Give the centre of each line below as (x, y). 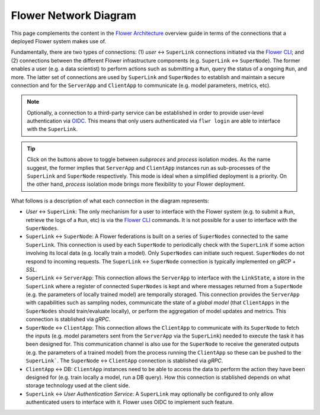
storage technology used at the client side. (78, 385)
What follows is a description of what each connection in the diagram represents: (110, 201)
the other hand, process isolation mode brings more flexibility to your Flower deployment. (136, 184)
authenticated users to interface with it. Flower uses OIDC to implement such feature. (130, 402)
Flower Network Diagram (73, 15)
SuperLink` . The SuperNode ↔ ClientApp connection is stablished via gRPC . (124, 361)
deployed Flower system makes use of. (59, 41)
